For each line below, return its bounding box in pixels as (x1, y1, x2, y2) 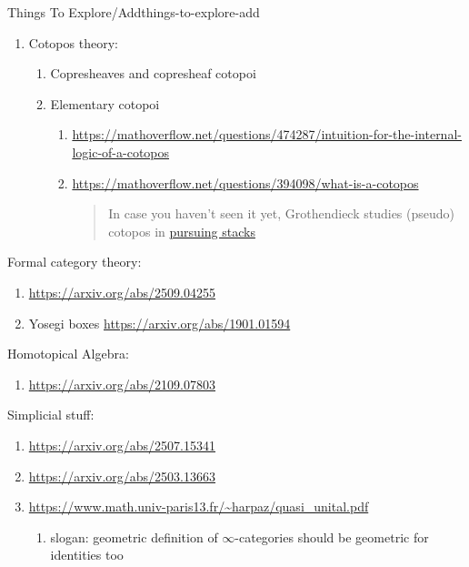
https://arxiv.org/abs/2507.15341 (28, 435, 216, 454)
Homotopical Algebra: (7, 344, 129, 363)
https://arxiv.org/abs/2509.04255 (28, 282, 216, 301)
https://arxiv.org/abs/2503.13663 (28, 466, 216, 485)
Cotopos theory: (28, 33, 118, 52)
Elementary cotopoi (50, 94, 160, 113)
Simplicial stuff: (7, 405, 95, 424)
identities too (50, 545, 124, 564)
